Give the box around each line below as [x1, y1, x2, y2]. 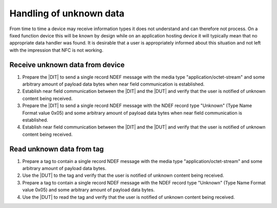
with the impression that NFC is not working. [9, 47, 104, 53]
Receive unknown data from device [9, 60, 125, 69]
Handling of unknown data [9, 8, 125, 19]
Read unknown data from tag [9, 144, 104, 153]
